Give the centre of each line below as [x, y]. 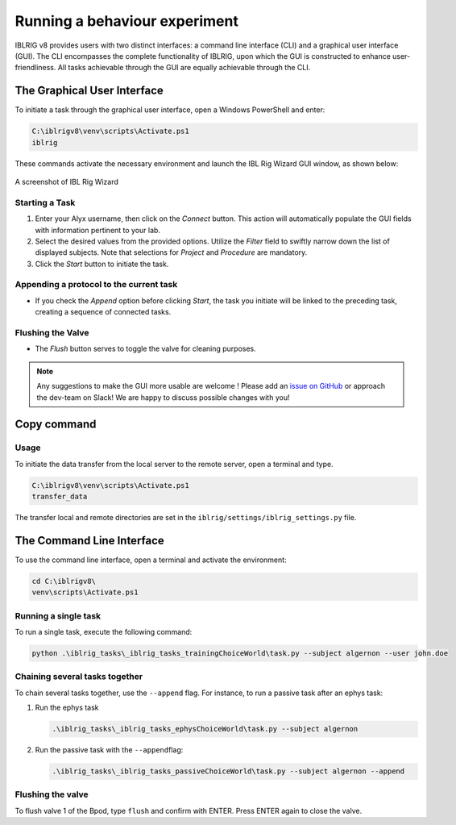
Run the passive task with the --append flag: [109, 750]
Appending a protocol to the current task [96, 285]
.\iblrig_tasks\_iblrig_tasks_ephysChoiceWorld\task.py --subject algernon [205, 729]
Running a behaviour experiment [127, 21]
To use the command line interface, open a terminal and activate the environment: [151, 560]
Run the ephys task [67, 708]
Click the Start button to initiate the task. [102, 264]
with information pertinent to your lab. [98, 230]
